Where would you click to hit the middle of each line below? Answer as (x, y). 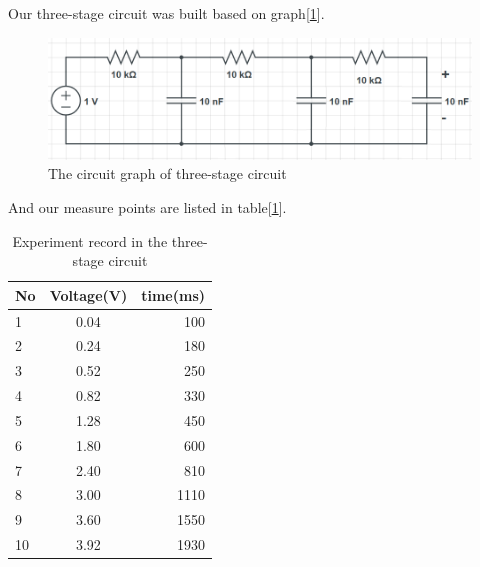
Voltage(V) (88, 294)
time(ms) (173, 294)
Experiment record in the (90, 240)
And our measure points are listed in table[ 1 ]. (147, 206)
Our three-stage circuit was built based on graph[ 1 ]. (166, 13)
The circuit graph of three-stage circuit (167, 173)
